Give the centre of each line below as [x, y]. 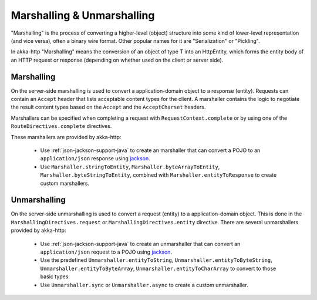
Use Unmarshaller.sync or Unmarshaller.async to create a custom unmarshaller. [144, 285]
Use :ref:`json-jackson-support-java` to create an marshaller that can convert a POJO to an [150, 150]
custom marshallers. [65, 183]
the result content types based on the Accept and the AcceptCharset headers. [108, 107]
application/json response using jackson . [95, 159]
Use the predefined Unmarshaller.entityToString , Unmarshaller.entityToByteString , [156, 260]
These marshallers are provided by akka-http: [66, 137]
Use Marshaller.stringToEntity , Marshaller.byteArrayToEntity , [130, 167]
